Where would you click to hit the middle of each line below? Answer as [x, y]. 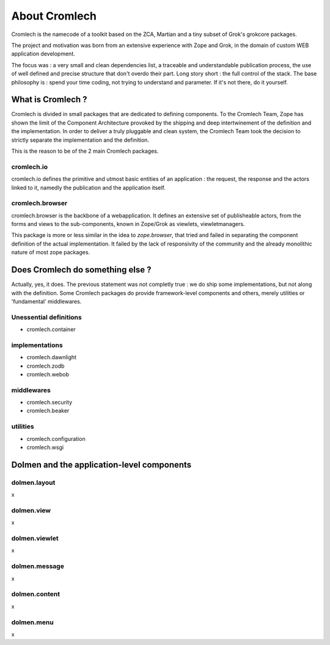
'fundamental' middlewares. [46, 301]
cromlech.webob [48, 374]
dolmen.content [36, 594]
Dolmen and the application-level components [101, 465]
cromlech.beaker [48, 411]
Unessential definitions [46, 317]
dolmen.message [38, 566]
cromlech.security [50, 403]
